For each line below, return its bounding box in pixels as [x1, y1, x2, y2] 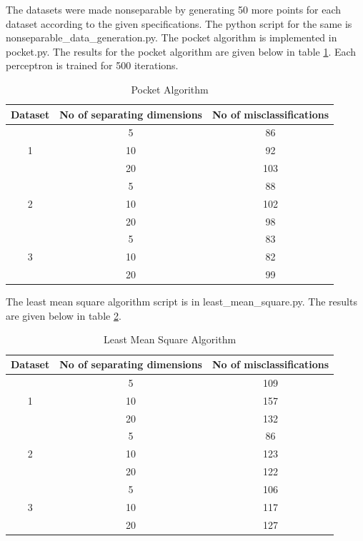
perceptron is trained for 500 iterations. [6, 58, 179, 73]
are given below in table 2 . [6, 308, 121, 323]
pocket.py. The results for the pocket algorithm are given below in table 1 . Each [6, 44, 357, 59]
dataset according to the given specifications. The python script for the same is [6, 16, 352, 31]
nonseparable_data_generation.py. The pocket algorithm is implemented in [6, 30, 337, 45]
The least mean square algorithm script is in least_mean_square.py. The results [6, 294, 357, 309]
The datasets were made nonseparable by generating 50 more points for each [6, 2, 342, 16]
